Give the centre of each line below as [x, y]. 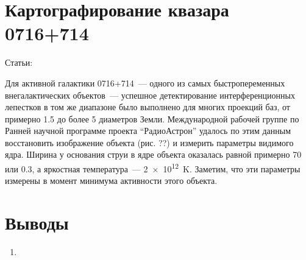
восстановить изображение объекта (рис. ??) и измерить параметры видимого [149, 142]
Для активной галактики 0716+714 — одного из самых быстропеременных [145, 83]
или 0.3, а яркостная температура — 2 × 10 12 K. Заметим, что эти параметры [153, 168]
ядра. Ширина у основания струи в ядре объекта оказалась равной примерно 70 [153, 154]
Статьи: [19, 62]
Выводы [37, 223]
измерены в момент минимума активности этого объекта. [111, 181]
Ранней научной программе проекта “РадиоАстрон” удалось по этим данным [148, 131]
